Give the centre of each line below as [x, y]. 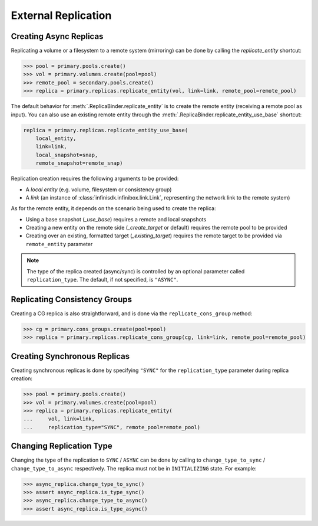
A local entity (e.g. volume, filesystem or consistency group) [99, 190]
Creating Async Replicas [57, 36]
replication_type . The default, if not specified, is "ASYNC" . [102, 280]
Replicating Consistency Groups [72, 299]
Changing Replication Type [62, 446]
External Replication [61, 15]
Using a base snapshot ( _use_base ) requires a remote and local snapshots [116, 219]
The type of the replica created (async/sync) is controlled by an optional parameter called [136, 271]
